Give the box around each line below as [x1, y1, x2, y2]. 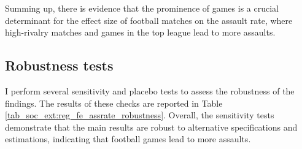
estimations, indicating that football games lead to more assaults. [5, 132, 251, 145]
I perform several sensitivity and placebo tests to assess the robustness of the [5, 84, 295, 97]
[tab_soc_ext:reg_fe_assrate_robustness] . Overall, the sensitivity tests [5, 109, 274, 121]
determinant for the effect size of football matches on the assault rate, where [5, 13, 293, 26]
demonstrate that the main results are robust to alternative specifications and [5, 120, 298, 133]
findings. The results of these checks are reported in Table [5, 96, 223, 109]
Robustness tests [5, 56, 114, 75]
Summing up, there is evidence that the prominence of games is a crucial [5, 2, 279, 14]
